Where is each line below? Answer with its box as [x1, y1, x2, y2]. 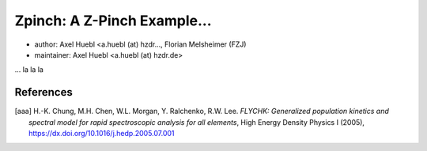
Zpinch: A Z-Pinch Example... [14, 12, 213, 29]
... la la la [14, 65, 43, 74]
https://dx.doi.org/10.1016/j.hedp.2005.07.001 [28, 129, 175, 138]
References [14, 85, 73, 99]
